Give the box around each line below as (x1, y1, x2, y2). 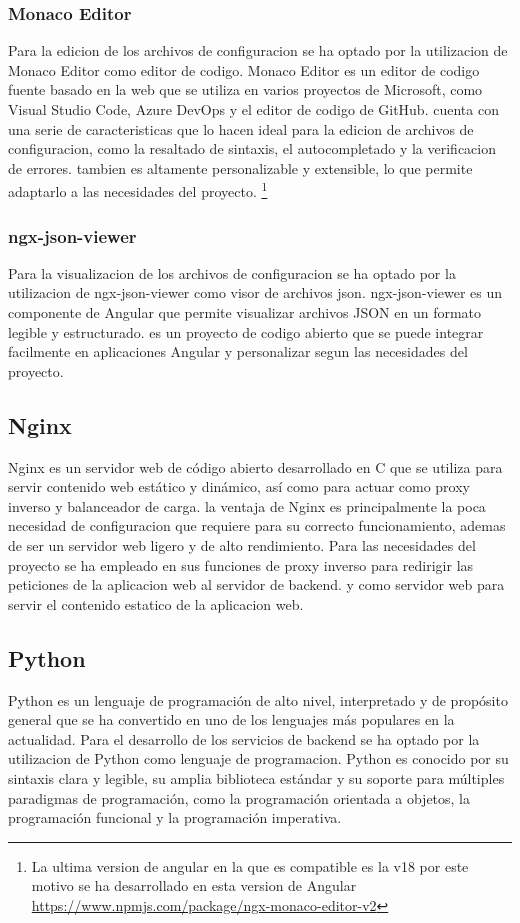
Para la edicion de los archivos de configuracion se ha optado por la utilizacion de (8, 40, 508, 61)
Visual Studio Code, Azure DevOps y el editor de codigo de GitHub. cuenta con (8, 99, 499, 119)
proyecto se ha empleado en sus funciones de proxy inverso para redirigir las (8, 554, 474, 575)
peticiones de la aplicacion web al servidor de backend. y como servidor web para (8, 574, 505, 595)
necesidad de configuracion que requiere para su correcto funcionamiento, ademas (8, 515, 506, 536)
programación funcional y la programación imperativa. (8, 807, 342, 828)
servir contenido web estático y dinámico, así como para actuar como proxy (8, 476, 470, 497)
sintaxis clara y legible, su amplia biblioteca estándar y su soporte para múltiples (8, 767, 505, 788)
